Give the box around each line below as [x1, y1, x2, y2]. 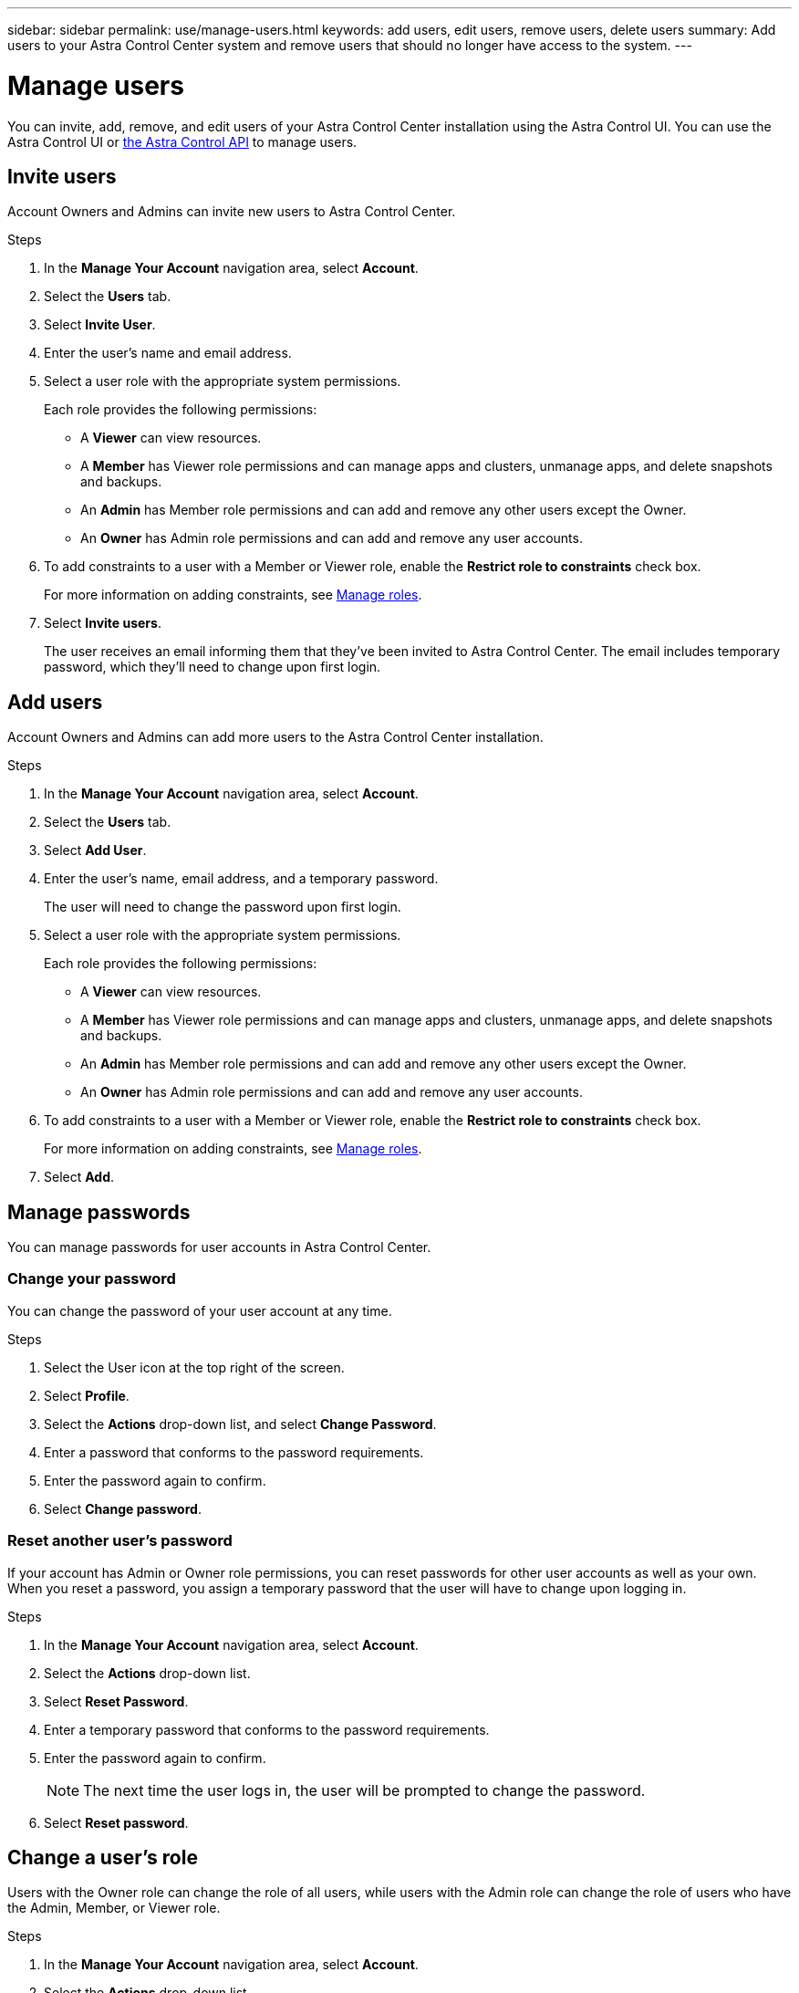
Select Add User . [44, 842, 147, 859]
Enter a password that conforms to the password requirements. [44, 1444, 424, 1460]
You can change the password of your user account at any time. [7, 1302, 392, 1319]
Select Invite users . [44, 615, 161, 631]
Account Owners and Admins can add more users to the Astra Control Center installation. [7, 729, 544, 746]
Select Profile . [44, 1387, 130, 1403]
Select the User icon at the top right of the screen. [44, 1359, 345, 1375]
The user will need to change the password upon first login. [44, 899, 401, 915]
